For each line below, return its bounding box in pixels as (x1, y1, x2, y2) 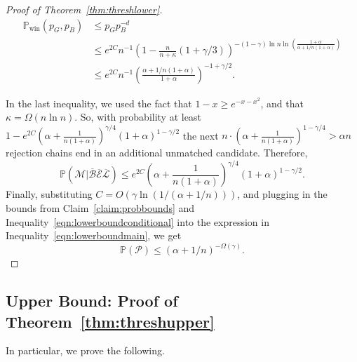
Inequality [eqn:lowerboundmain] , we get (6, 228, 182, 243)
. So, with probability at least (74, 109, 201, 124)
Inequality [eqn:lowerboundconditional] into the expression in (6, 214, 269, 229)
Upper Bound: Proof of (6, 290, 178, 311)
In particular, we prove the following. (6, 343, 165, 358)
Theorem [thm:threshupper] (6, 310, 215, 332)
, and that (260, 95, 304, 110)
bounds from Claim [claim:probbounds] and (6, 201, 195, 215)
